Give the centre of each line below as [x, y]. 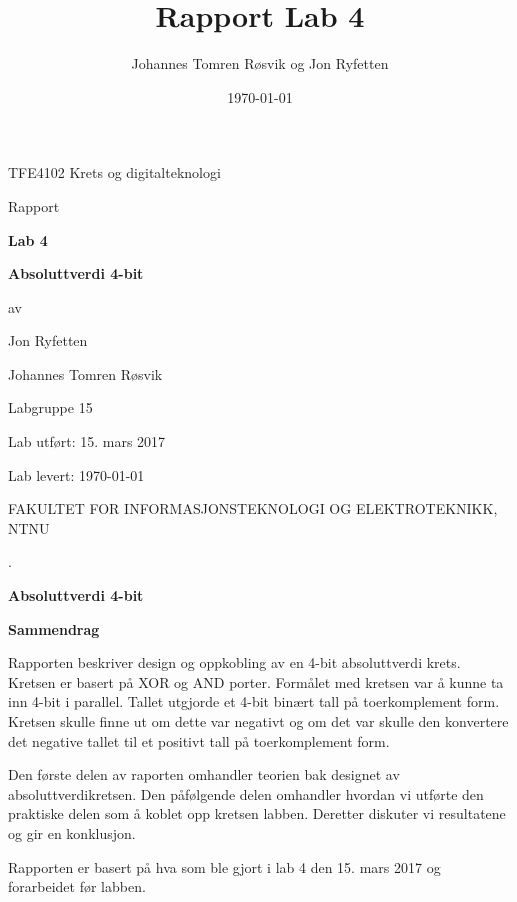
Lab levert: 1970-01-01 [76, 474]
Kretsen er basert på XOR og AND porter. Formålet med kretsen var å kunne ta [256, 681]
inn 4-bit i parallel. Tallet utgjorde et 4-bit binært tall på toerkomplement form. [254, 701]
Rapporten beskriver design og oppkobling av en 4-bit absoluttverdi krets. [234, 662]
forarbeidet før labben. [77, 886]
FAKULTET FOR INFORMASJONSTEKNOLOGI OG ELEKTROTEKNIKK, [253, 508]
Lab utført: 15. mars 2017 [87, 441]
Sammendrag [54, 628]
